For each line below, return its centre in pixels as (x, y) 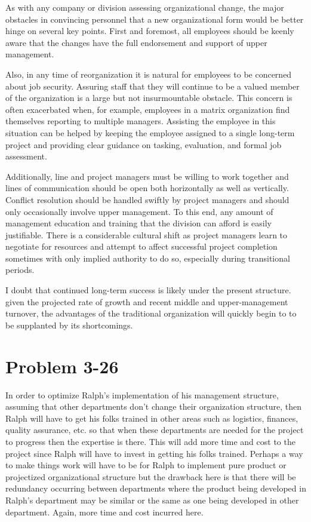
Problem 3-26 (62, 366)
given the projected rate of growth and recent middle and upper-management (147, 301)
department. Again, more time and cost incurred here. (104, 512)
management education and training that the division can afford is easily (138, 223)
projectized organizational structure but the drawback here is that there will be (151, 476)
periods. (20, 270)
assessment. (26, 156)
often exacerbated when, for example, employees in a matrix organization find (148, 109)
